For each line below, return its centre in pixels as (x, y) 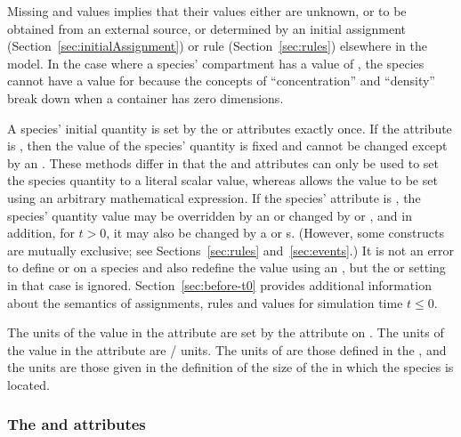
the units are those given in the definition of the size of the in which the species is (230, 367)
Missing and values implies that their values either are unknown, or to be (207, 11)
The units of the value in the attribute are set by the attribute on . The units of (226, 332)
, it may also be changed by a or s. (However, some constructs (275, 233)
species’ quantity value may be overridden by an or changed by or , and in (210, 215)
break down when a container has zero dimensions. (146, 97)
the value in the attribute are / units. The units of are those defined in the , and (227, 349)
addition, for (41, 233)
